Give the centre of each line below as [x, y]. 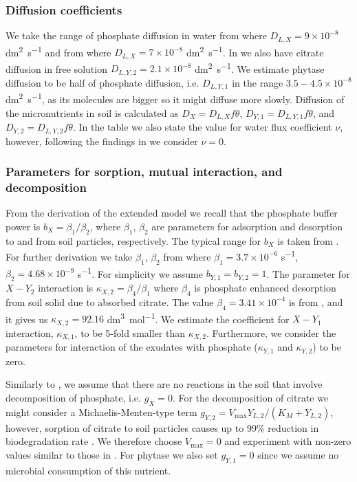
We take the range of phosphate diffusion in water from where [136, 35]
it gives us [27, 319]
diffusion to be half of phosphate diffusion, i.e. [102, 82]
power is [23, 226]
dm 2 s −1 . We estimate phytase [260, 67]
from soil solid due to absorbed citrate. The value [110, 302]
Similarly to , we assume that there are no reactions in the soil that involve [164, 384]
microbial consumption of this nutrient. [88, 470]
